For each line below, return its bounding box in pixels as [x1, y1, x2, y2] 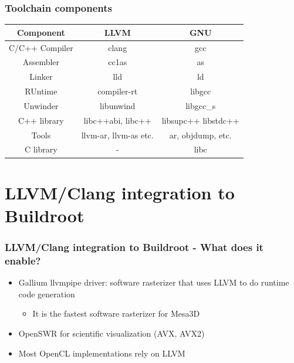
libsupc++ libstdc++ [161, 114, 239, 126]
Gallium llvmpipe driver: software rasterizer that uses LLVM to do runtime [18, 276, 289, 289]
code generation [18, 287, 75, 300]
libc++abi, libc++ [83, 114, 151, 126]
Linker [29, 70, 53, 83]
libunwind [100, 99, 136, 111]
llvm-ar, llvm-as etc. [81, 128, 154, 141]
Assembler [22, 56, 60, 68]
